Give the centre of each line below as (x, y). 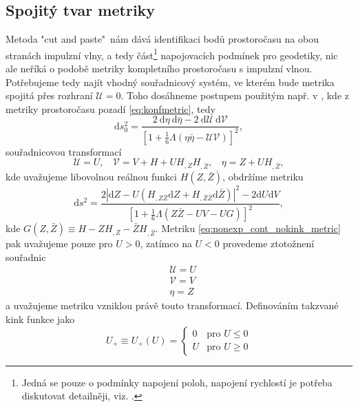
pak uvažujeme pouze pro (59, 243)
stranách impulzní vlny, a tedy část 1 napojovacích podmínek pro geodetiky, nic (172, 54)
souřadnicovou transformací (64, 151)
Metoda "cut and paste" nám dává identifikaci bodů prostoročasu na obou (162, 39)
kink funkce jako (40, 319)
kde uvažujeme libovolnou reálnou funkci (91, 177)
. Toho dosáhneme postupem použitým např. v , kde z (235, 95)
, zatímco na (166, 243)
